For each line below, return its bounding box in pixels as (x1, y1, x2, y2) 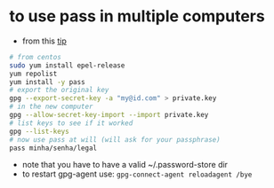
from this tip (21, 35, 67, 46)
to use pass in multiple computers (9, 6, 265, 27)
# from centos (9, 52, 62, 61)
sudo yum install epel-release (9, 60, 125, 70)
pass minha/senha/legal (9, 144, 98, 153)
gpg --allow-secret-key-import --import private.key (9, 111, 209, 120)
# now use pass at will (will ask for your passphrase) (9, 135, 221, 144)
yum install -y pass (9, 77, 86, 86)
